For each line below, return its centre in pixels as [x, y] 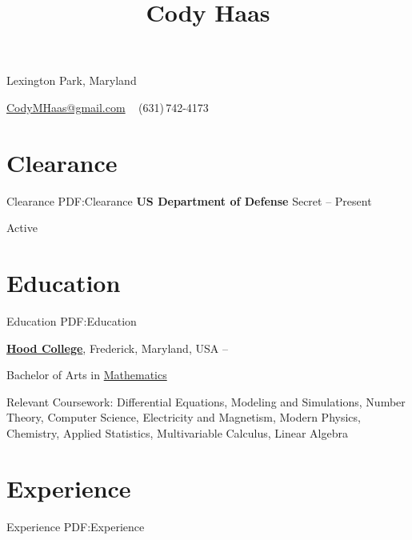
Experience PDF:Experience [76, 526]
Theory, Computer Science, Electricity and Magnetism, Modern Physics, [184, 417]
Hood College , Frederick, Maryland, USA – [117, 348]
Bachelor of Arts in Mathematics [87, 375]
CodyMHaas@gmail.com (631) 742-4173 [108, 107]
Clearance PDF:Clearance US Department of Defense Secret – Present [189, 200]
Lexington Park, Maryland [72, 80]
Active [22, 228]
